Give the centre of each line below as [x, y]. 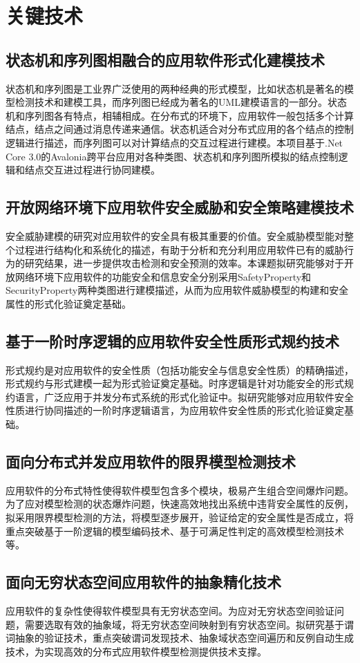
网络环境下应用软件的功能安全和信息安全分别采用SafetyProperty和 [163, 276]
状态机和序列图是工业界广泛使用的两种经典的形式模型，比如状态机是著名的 [175, 88]
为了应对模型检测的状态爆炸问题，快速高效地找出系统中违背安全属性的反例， [180, 504]
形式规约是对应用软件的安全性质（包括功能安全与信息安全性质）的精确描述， [180, 370]
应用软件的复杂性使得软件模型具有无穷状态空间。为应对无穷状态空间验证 [170, 611]
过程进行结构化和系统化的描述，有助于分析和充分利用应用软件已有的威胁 [179, 249]
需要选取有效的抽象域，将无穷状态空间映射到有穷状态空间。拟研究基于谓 [189, 624]
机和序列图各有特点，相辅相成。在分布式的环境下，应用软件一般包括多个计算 [180, 115]
